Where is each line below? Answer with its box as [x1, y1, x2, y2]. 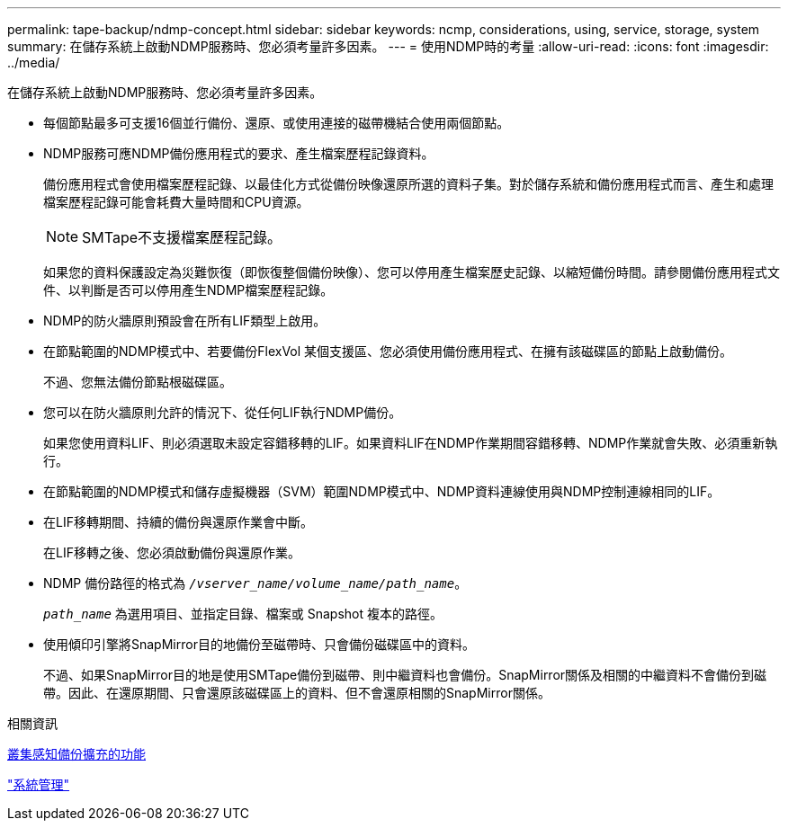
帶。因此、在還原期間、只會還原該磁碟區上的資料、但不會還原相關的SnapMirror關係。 [43, 685, 551, 700]
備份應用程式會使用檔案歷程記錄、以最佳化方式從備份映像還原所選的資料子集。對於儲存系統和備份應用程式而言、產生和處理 [43, 176, 774, 191]
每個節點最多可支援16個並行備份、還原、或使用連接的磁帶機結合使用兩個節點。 [43, 115, 510, 130]
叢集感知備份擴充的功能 [7, 746, 146, 761]
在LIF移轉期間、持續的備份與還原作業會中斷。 [43, 514, 313, 530]
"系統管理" [7, 777, 70, 792]
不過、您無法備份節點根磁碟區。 [43, 374, 232, 389]
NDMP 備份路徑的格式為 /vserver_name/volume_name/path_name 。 [43, 575, 468, 591]
